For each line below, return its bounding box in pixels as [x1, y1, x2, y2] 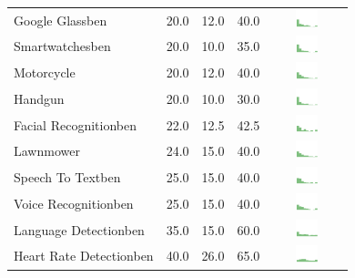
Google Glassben [14, 10, 107, 29]
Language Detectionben [14, 220, 145, 239]
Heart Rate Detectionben [14, 246, 154, 265]
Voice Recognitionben [14, 193, 134, 212]
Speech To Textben [14, 168, 121, 187]
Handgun [14, 88, 65, 108]
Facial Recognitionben [14, 115, 137, 134]
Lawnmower [14, 141, 80, 160]
